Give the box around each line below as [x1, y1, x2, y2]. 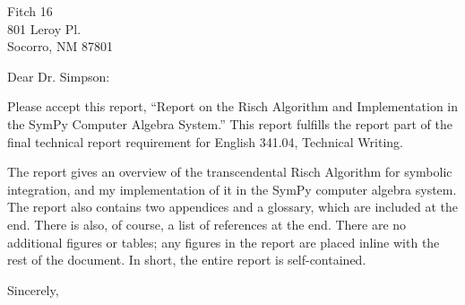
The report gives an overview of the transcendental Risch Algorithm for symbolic [7, 162, 452, 181]
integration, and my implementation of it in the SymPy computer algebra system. [7, 179, 457, 198]
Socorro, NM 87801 [7, 37, 113, 56]
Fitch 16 [7, 2, 53, 20]
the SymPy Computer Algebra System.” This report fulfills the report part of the [7, 114, 452, 133]
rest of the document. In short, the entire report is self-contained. [7, 250, 366, 269]
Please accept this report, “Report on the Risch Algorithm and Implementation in [7, 97, 459, 116]
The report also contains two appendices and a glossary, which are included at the [7, 197, 458, 216]
